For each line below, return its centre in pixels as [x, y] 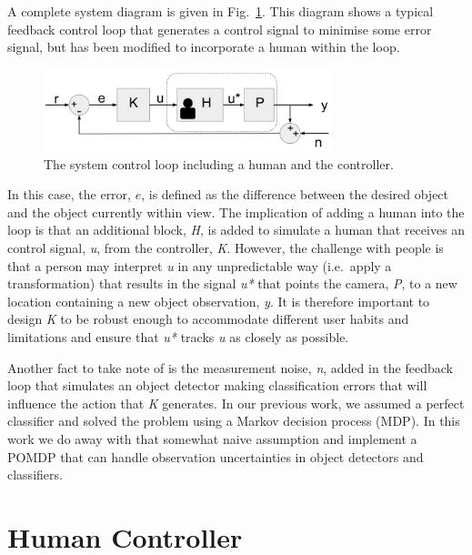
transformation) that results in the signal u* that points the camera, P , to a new [232, 283]
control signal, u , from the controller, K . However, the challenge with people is [226, 247]
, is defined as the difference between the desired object [295, 194]
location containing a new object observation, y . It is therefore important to [219, 301]
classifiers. [35, 474]
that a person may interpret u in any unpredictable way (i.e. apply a [200, 265]
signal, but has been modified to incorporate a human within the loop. [204, 47]
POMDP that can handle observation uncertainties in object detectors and [216, 456]
